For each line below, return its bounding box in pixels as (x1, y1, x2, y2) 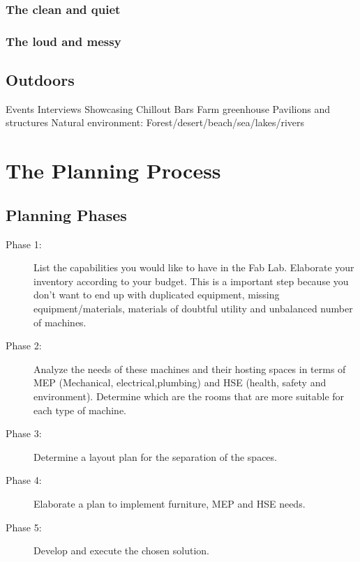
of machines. (33, 314, 87, 329)
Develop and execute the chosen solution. (33, 543, 209, 558)
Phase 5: (6, 519, 42, 534)
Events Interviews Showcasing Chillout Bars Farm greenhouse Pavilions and (6, 101, 330, 116)
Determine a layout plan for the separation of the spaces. (33, 449, 277, 464)
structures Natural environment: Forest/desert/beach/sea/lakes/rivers (6, 115, 305, 130)
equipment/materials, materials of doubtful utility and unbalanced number (33, 301, 353, 316)
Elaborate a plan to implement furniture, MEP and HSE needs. (33, 496, 306, 510)
